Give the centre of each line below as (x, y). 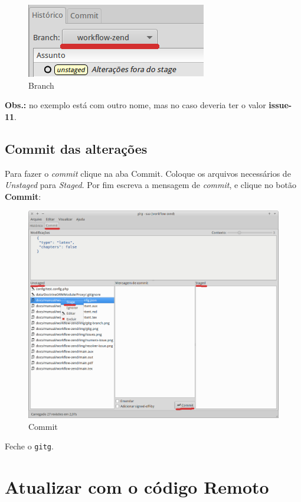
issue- (280, 105)
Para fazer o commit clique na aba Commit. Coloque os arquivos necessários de (148, 173)
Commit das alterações (76, 148)
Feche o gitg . (29, 446)
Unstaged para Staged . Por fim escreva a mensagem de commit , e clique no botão (150, 185)
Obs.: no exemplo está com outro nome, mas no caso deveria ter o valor (135, 105)
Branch (41, 85)
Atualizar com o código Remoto (137, 487)
